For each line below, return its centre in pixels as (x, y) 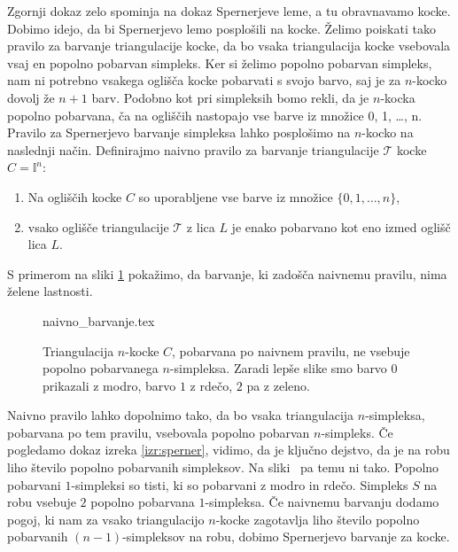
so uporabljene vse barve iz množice (236, 196)
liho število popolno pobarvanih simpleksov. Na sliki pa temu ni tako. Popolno (223, 467)
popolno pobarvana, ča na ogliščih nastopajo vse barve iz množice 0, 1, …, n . (215, 115)
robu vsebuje (42, 502)
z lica (201, 226)
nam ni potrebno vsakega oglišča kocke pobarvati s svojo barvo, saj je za (204, 80)
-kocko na (388, 132)
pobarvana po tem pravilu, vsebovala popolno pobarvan (159, 432)
